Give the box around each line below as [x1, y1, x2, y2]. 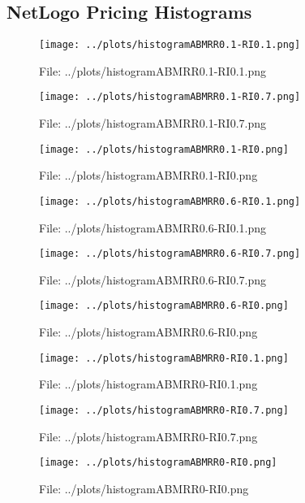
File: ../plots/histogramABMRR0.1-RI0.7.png [39, 115, 267, 132]
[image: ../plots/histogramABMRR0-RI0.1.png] [39, 352, 289, 364]
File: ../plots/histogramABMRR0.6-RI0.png [39, 323, 258, 340]
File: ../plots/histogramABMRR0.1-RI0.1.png [39, 62, 267, 79]
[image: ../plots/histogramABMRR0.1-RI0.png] [39, 143, 289, 155]
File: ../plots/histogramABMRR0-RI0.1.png [39, 375, 258, 392]
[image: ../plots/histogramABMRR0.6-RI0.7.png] [39, 248, 301, 260]
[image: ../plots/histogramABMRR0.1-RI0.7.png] [39, 91, 301, 103]
